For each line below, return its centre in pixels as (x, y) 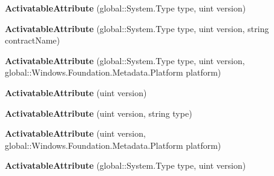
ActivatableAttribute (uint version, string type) (99, 113)
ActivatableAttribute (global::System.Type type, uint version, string (137, 28)
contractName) (33, 40)
